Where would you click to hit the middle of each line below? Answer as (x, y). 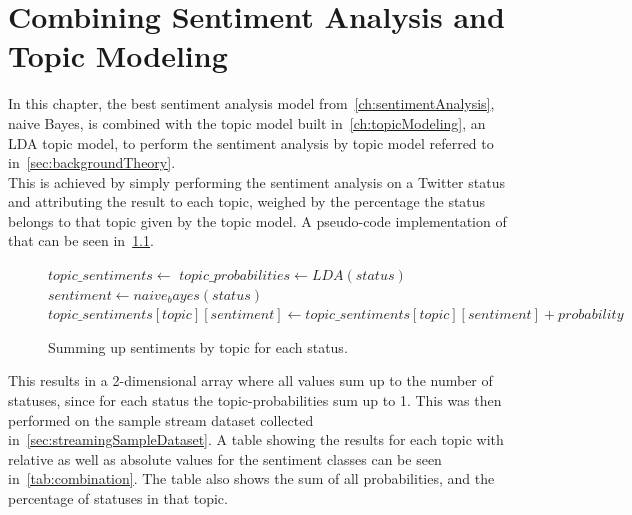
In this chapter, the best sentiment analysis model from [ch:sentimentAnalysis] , (251, 103)
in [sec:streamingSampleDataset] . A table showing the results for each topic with (256, 439)
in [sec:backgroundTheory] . (92, 162)
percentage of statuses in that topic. (118, 498)
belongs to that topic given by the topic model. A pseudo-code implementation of (257, 220)
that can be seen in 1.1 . (81, 240)
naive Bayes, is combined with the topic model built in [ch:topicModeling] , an (247, 122)
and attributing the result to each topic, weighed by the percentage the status (247, 201)
